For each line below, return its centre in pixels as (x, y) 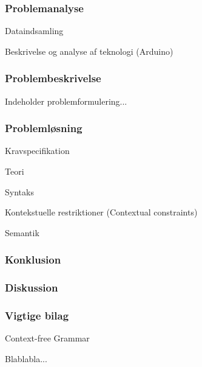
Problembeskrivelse (53, 78)
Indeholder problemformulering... (66, 101)
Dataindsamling (34, 31)
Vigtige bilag (37, 316)
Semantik (22, 232)
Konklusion (33, 260)
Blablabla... (26, 358)
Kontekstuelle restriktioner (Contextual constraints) (101, 212)
